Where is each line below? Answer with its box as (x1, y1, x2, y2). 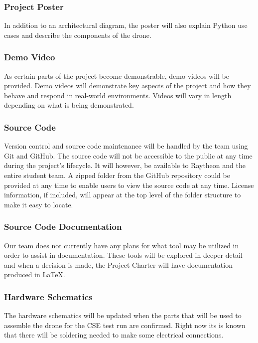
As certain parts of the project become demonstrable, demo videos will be (4, 70, 229, 81)
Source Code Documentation (4, 220, 122, 233)
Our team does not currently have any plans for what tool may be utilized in (4, 240, 239, 250)
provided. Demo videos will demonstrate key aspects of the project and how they (4, 80, 251, 91)
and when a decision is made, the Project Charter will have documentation (4, 259, 233, 270)
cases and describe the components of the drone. (4, 29, 151, 40)
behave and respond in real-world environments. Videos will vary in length (4, 90, 232, 100)
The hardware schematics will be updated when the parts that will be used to (4, 310, 242, 321)
